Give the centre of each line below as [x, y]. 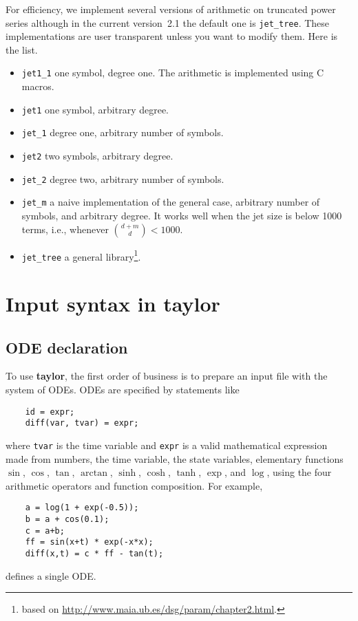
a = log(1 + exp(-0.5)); [82, 508]
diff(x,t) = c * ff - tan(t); [94, 554]
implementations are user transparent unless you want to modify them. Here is [172, 36]
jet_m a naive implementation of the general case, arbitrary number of [171, 202]
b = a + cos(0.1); [67, 520]
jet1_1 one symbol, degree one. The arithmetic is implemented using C [173, 73]
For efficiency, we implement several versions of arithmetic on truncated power [171, 9]
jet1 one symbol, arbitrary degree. [95, 109]
